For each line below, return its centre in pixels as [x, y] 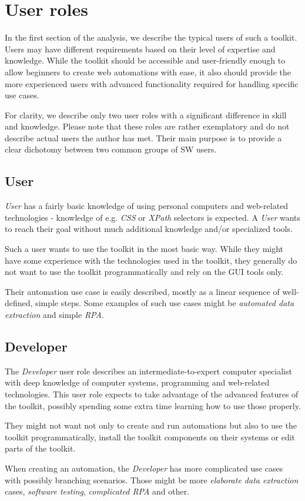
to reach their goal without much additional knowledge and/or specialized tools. [149, 229]
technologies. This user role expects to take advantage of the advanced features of [152, 394]
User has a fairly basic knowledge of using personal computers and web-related [147, 206]
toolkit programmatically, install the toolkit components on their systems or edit [150, 437]
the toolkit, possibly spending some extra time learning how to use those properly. [153, 405]
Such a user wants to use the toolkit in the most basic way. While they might [144, 249]
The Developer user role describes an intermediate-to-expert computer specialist [148, 371]
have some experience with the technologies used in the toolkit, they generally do [151, 260]
